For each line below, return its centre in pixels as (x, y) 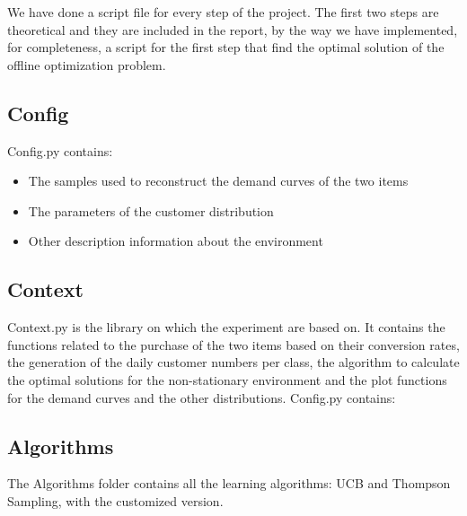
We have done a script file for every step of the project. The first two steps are (223, 12)
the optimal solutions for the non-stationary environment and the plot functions (227, 379)
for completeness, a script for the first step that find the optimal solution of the (226, 47)
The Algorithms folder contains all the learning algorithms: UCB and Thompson (229, 483)
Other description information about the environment (176, 241)
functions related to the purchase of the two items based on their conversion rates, (233, 344)
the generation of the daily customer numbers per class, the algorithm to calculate (233, 362)
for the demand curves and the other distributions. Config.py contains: (202, 397)
